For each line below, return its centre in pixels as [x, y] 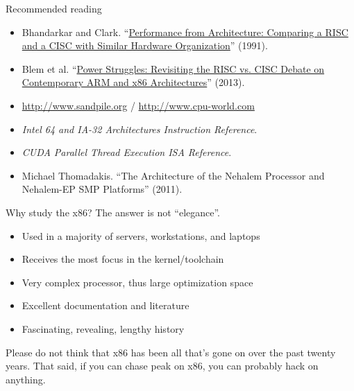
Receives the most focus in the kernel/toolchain [123, 259]
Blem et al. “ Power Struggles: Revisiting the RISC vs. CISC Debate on [173, 68]
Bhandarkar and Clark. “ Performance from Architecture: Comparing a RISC [185, 32]
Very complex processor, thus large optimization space [137, 282]
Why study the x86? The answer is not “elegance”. [113, 212]
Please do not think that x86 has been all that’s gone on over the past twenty [171, 352]
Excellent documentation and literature [106, 305]
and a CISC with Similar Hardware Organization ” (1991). [145, 45]
